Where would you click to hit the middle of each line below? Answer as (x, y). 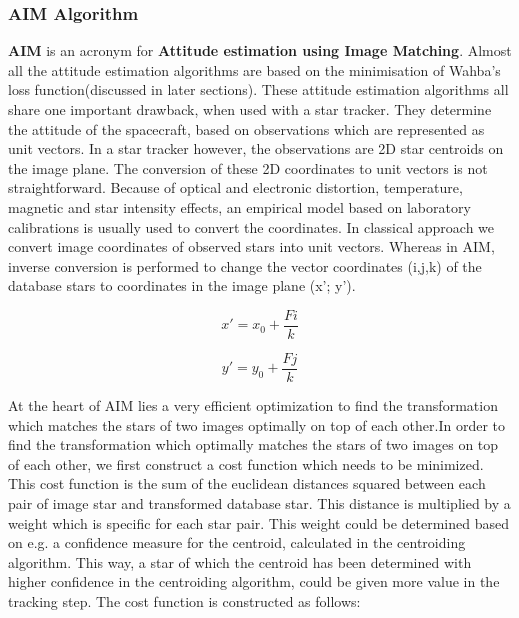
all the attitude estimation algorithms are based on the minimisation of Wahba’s (254, 69)
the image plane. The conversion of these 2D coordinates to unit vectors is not (248, 167)
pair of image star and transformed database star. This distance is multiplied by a (259, 503)
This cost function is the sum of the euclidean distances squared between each (247, 483)
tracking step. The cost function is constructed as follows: (184, 601)
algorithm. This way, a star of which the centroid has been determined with (240, 561)
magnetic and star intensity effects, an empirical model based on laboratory (239, 206)
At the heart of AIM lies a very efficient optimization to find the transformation (253, 405)
